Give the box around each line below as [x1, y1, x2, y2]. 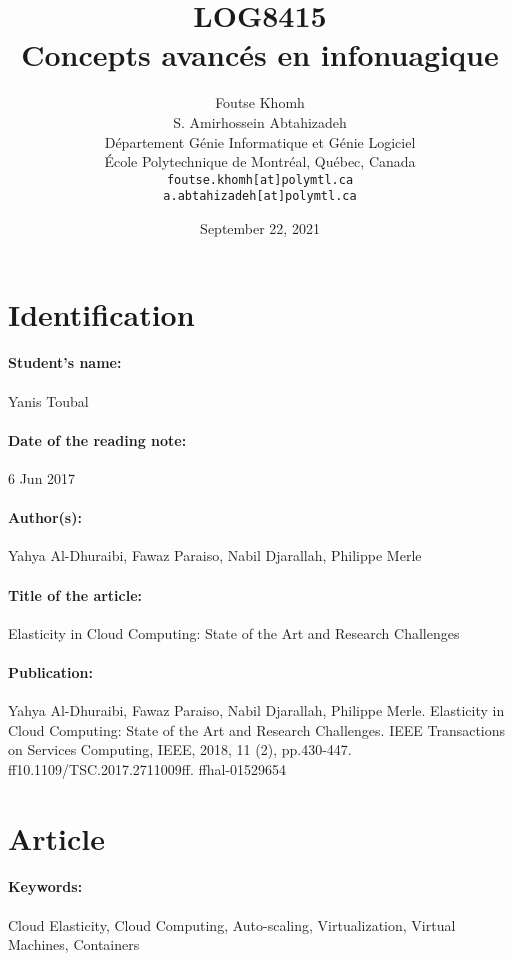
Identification [8, 293, 195, 334]
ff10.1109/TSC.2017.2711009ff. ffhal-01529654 [8, 758, 287, 779]
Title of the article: [8, 584, 143, 605]
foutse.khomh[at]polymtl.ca [166, 172, 354, 187]
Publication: [8, 661, 93, 682]
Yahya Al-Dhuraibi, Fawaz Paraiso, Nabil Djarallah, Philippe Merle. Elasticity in [8, 700, 505, 721]
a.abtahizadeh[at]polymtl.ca [163, 189, 357, 204]
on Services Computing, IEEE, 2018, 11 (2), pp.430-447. [8, 739, 352, 760]
